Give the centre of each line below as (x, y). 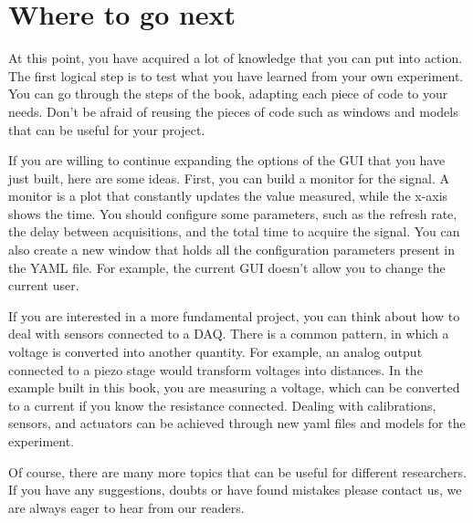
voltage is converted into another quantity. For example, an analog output (215, 352)
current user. (44, 285)
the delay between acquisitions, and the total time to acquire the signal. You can (234, 231)
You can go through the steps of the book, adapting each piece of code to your (228, 94)
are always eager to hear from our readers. (126, 507)
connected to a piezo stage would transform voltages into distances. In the (215, 369)
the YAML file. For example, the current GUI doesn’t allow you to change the (227, 267)
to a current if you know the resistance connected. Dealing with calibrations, (222, 405)
